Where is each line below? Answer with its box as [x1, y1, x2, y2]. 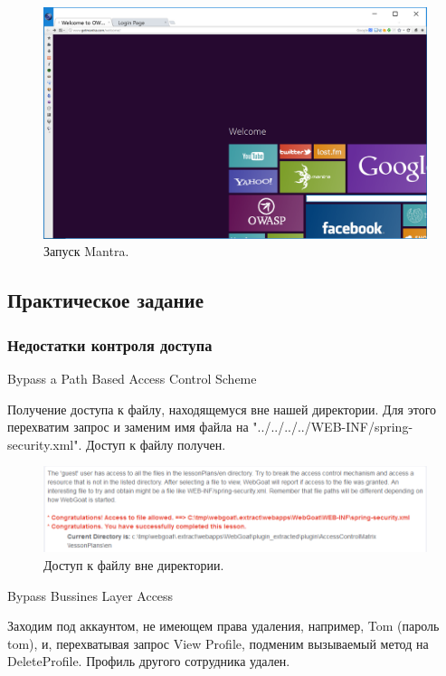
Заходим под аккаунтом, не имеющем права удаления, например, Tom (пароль [7, 616, 440, 635]
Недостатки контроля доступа [7, 333, 213, 356]
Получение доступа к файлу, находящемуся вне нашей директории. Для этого [7, 399, 437, 418]
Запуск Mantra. [43, 242, 129, 261]
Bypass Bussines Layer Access [7, 586, 174, 605]
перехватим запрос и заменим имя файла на [7, 417, 249, 436]
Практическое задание [7, 286, 204, 314]
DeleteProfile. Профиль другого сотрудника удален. [7, 652, 290, 671]
